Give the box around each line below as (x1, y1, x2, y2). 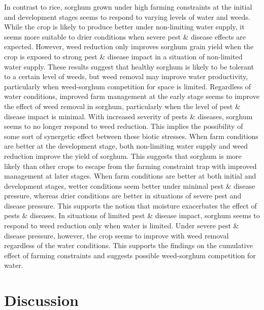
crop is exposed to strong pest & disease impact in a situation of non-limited (4, 51, 243, 61)
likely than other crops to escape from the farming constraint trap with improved (4, 160, 257, 171)
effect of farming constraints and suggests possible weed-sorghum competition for (4, 250, 256, 260)
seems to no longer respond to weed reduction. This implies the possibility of (4, 121, 243, 131)
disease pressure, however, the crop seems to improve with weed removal (4, 230, 229, 240)
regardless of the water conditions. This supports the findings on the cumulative (4, 240, 253, 251)
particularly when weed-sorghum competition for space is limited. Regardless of (4, 81, 251, 91)
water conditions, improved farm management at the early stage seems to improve (4, 91, 259, 101)
